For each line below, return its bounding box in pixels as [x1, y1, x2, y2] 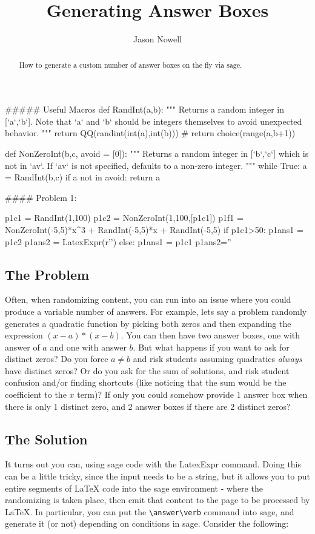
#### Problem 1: [5, 191, 77, 203]
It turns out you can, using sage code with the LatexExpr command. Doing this [5, 458, 302, 470]
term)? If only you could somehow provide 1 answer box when [77, 388, 308, 401]
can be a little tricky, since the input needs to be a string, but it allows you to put [5, 470, 310, 483]
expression [5, 329, 43, 341]
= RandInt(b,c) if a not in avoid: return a [5, 171, 161, 183]
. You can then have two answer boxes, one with [121, 329, 300, 341]
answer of [5, 340, 40, 353]
